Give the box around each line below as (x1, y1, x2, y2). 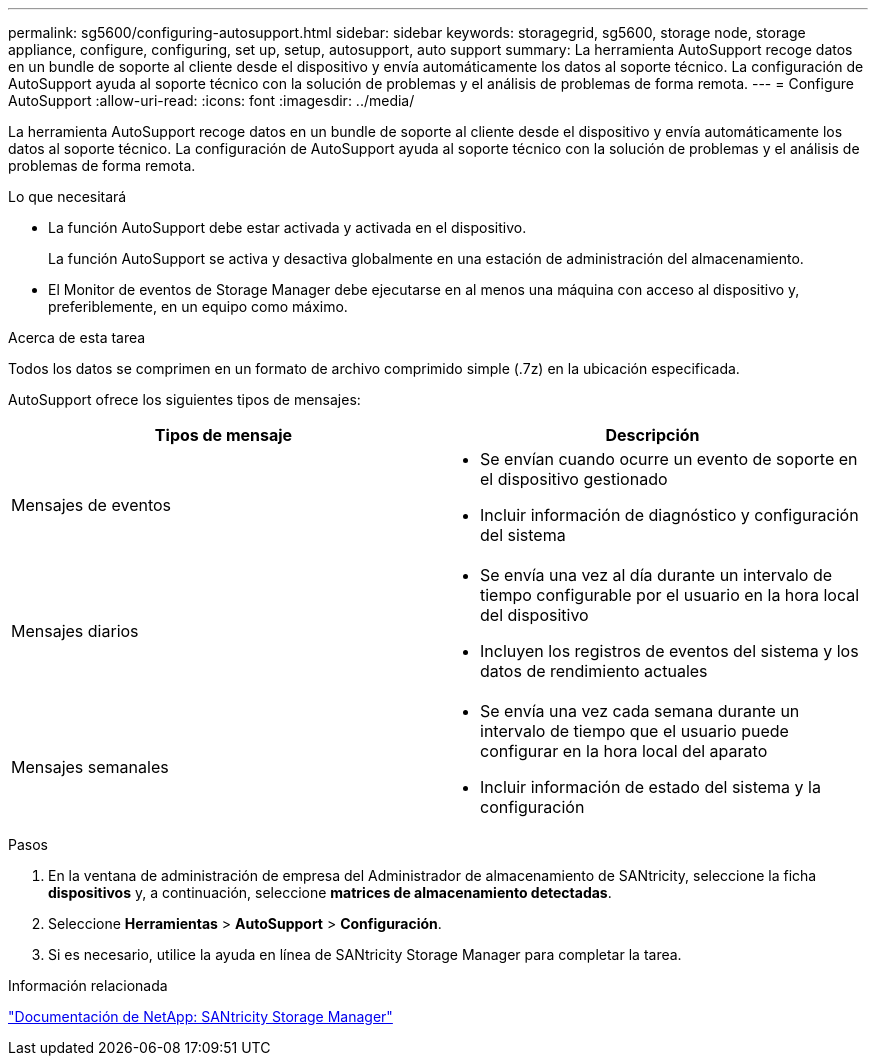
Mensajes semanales (11, 757, 169, 777)
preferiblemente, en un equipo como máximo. (48, 298, 348, 315)
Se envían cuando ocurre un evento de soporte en (480, 449, 858, 469)
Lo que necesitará (8, 188, 127, 205)
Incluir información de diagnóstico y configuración (480, 505, 859, 525)
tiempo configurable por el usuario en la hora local (480, 585, 860, 605)
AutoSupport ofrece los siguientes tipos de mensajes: (8, 391, 361, 408)
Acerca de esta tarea (8, 329, 146, 346)
